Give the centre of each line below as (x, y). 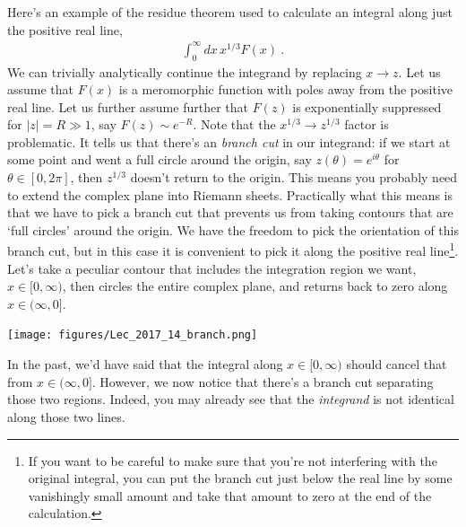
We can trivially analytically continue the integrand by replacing (185, 71)
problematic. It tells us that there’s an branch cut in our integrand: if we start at (229, 141)
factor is (367, 124)
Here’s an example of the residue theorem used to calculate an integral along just (230, 12)
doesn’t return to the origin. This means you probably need (294, 177)
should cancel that (397, 364)
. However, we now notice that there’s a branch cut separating (263, 381)
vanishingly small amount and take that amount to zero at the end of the (230, 495)
